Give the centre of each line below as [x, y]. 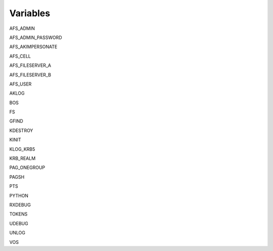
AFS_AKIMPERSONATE [33, 47]
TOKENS [18, 214]
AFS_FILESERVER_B [30, 75]
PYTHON [19, 195]
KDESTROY [21, 130]
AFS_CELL [20, 56]
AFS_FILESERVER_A [30, 65]
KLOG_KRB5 [22, 149]
